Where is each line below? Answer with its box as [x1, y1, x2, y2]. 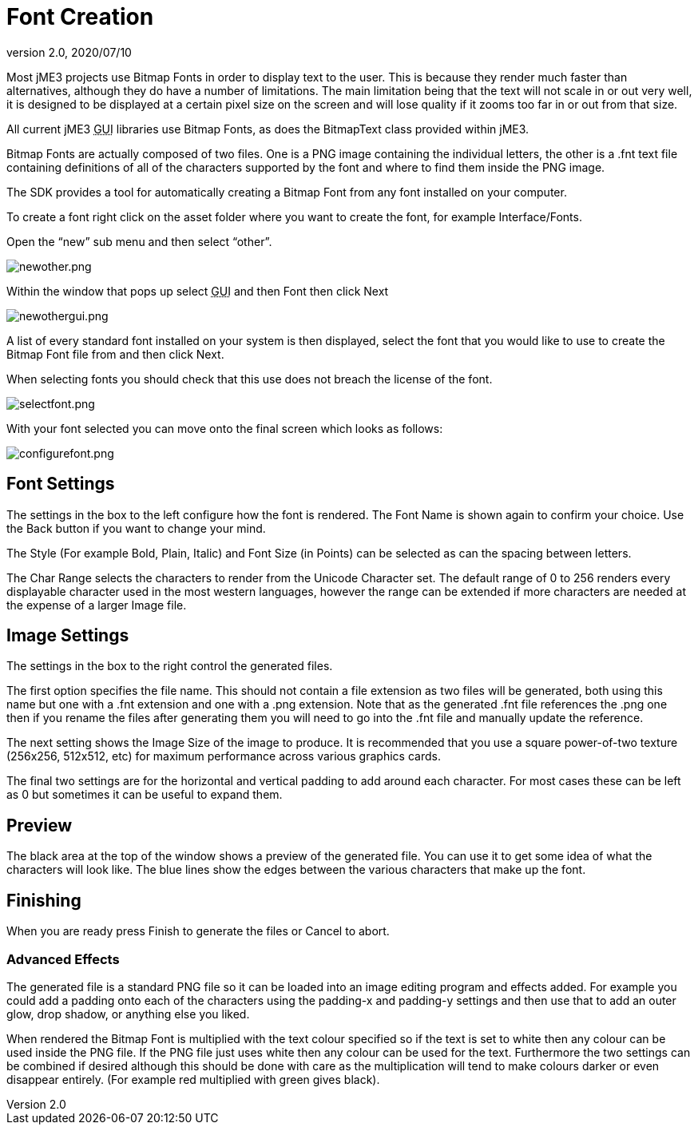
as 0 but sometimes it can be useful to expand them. [6, 788, 283, 802]
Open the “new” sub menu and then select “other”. [6, 234, 272, 248]
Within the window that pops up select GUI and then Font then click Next [6, 284, 389, 298]
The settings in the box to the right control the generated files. [6, 659, 333, 673]
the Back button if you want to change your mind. [6, 521, 266, 535]
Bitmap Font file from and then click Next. [6, 347, 224, 361]
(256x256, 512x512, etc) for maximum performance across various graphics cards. [6, 749, 441, 764]
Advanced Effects [6, 950, 120, 967]
